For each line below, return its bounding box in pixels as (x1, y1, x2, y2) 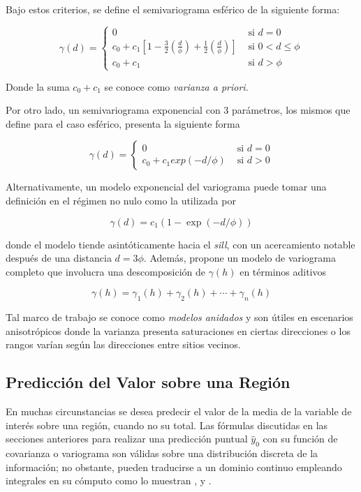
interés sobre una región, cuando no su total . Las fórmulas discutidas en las (6, 417, 328, 432)
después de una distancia (6, 251, 112, 265)
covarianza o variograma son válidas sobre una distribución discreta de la (6, 446, 318, 461)
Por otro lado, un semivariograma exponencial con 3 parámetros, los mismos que (6, 103, 351, 117)
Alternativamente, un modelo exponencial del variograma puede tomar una (6, 179, 327, 194)
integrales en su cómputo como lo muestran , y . (6, 473, 212, 488)
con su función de (263, 431, 338, 446)
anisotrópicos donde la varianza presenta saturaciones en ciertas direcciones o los (6, 323, 351, 338)
